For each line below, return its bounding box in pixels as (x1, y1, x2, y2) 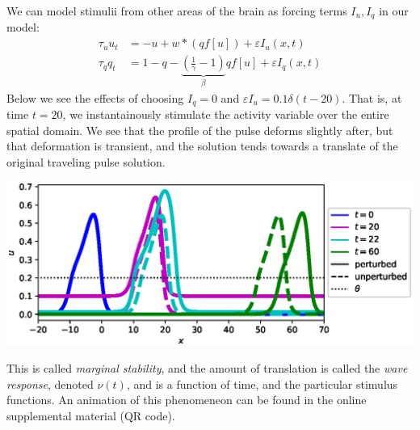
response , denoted (6, 375, 94, 392)
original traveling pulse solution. (6, 153, 166, 170)
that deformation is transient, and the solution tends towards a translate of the (6, 137, 398, 154)
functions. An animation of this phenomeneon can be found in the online (6, 391, 367, 408)
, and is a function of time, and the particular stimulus (126, 375, 398, 392)
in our (379, 2, 409, 19)
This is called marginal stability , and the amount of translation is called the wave (6, 360, 408, 377)
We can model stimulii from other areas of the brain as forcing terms (6, 2, 347, 19)
